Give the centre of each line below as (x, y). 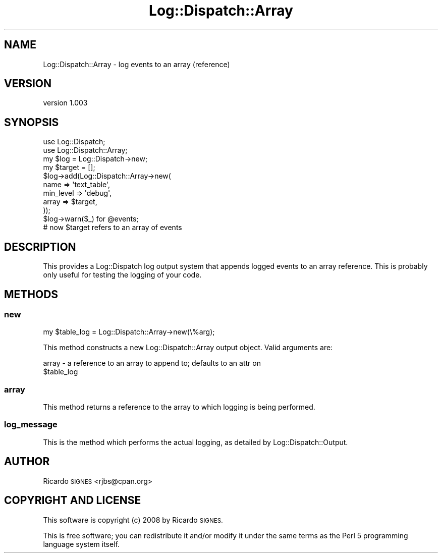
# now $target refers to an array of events (113, 228)
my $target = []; (69, 168)
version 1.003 (65, 103)
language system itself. (81, 544)
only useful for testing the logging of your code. (122, 275)
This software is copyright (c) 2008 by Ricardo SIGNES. (133, 520)
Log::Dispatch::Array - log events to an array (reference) (136, 64)
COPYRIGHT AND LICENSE (73, 500)
